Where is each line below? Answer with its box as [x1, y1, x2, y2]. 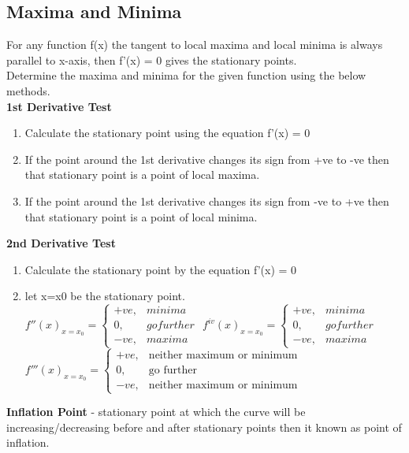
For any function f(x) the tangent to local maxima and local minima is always [6, 36, 383, 53]
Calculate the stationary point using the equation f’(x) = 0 [24, 124, 310, 141]
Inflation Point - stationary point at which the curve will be [6, 403, 306, 420]
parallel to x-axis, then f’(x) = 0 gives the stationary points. [6, 51, 297, 68]
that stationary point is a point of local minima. [24, 208, 258, 225]
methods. [6, 82, 50, 98]
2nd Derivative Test [6, 235, 116, 251]
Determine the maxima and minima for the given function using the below [6, 67, 366, 84]
